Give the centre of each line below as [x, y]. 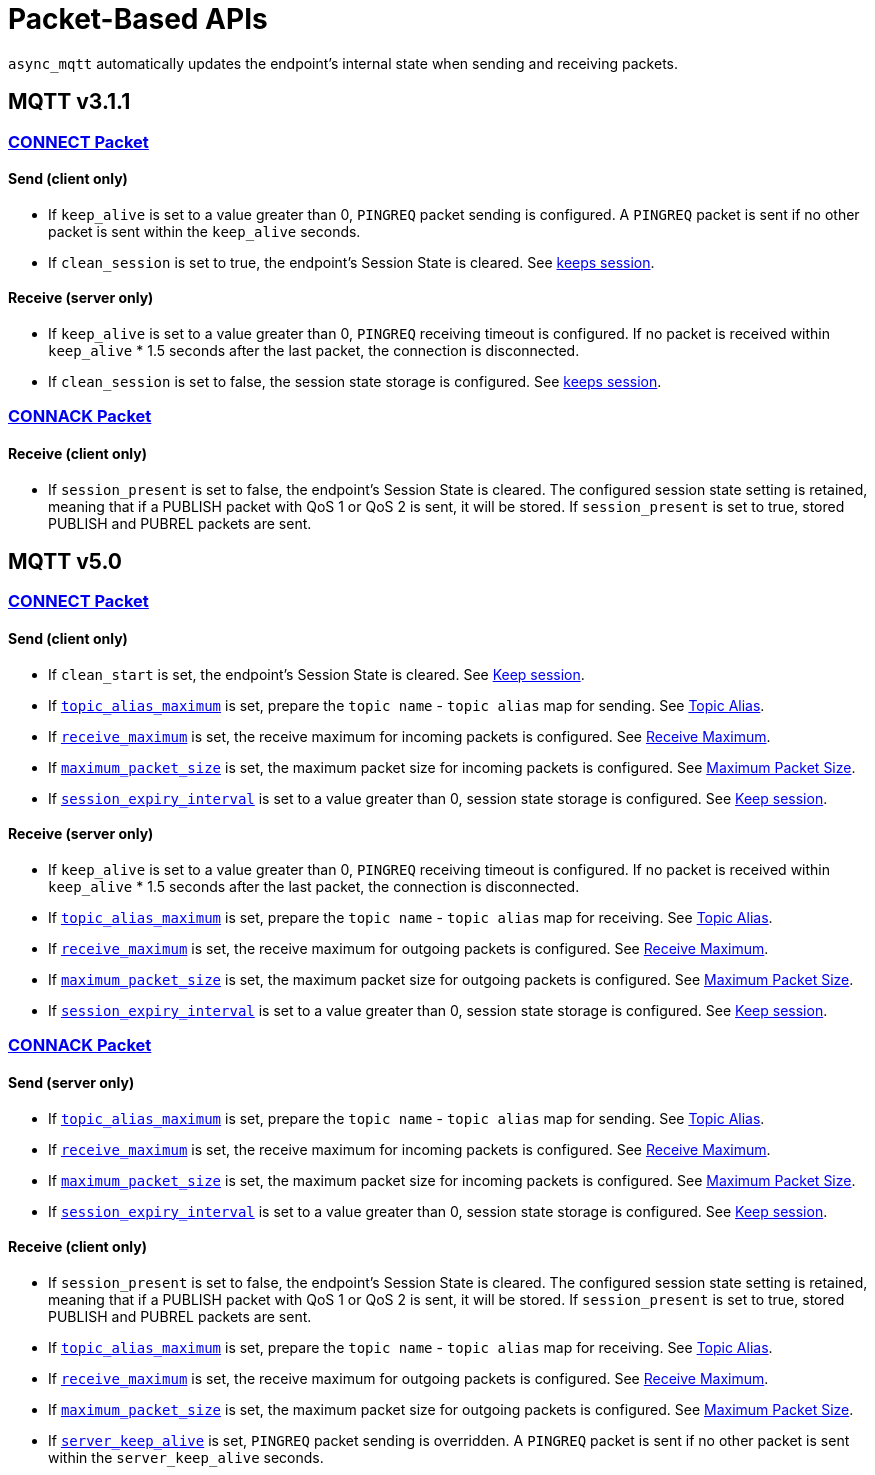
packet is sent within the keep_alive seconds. [204, 231]
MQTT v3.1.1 [69, 102]
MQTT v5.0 [65, 562]
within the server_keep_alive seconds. [186, 1457]
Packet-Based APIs [138, 19]
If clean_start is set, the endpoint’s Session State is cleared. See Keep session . [316, 674]
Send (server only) [71, 1082]
